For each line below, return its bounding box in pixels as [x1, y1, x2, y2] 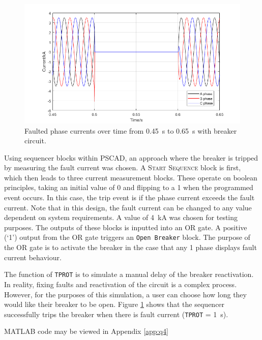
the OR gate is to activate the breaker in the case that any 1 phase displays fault [4, 242, 257, 253]
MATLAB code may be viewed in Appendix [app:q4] [4, 326, 168, 336]
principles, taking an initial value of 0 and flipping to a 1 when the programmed [4, 182, 253, 193]
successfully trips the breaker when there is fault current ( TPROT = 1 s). [4, 308, 228, 319]
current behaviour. [4, 252, 62, 262]
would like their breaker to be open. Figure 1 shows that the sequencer [4, 299, 225, 310]
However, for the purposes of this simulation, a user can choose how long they [4, 289, 247, 299]
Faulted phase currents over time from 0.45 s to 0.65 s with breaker [24, 125, 237, 136]
